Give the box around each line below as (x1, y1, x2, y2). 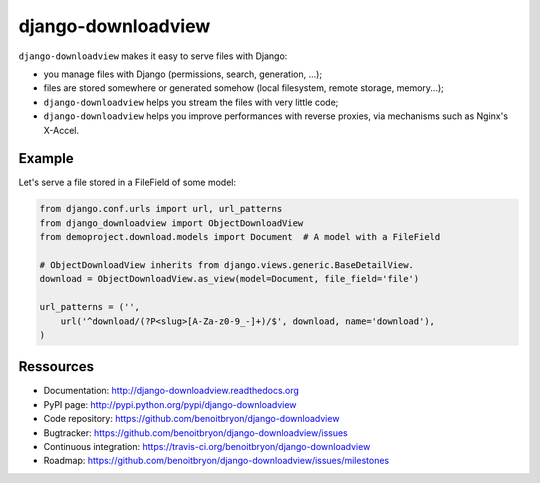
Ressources (18, 358, 95, 375)
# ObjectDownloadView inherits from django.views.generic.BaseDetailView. (39, 259, 415, 270)
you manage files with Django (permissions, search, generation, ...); (43, 68, 323, 80)
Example (18, 150, 74, 167)
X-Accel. (43, 124, 80, 136)
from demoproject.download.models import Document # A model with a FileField (39, 231, 441, 243)
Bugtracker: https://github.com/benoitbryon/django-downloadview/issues (43, 426, 349, 439)
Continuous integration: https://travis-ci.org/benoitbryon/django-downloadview (43, 440, 371, 452)
